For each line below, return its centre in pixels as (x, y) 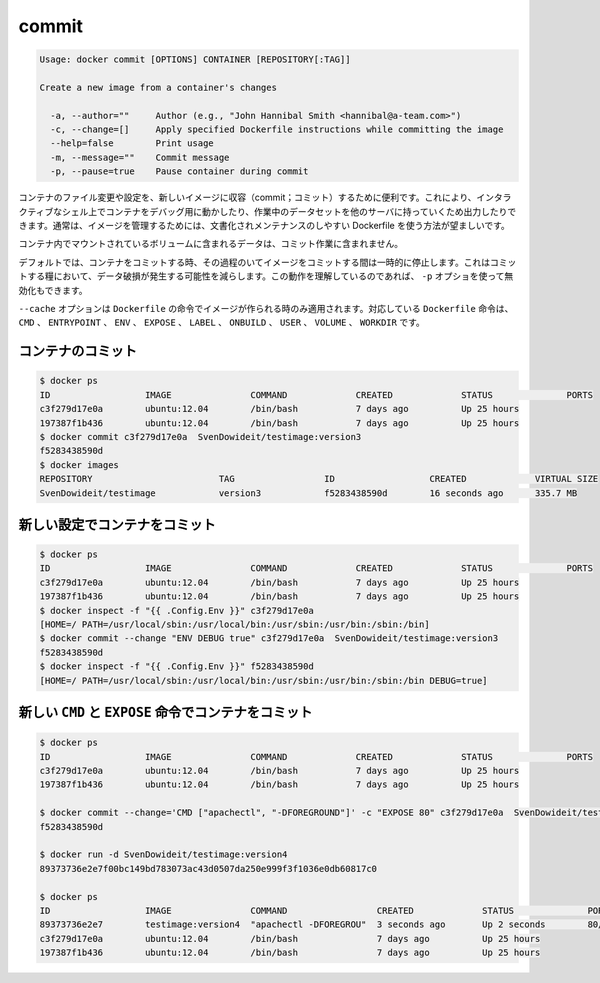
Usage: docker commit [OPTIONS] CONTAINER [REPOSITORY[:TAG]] (195, 59)
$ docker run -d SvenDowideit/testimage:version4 (163, 854)
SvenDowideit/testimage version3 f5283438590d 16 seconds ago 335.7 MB (308, 493)
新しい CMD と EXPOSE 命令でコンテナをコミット (165, 712)
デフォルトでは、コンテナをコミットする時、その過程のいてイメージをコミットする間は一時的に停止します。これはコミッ (267, 262)
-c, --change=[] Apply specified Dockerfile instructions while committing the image (277, 129)
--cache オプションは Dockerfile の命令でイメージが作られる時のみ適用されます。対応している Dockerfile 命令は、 (266, 308)
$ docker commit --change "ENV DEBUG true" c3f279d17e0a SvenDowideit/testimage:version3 (269, 638)
